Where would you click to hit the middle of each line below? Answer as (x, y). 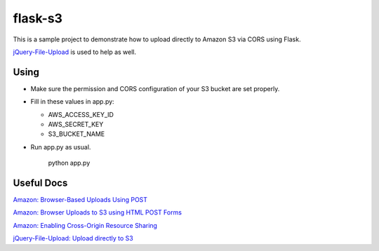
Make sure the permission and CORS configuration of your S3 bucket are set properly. (155, 88)
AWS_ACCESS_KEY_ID (81, 114)
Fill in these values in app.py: (73, 102)
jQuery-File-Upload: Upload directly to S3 (73, 238)
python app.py (69, 163)
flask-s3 (38, 18)
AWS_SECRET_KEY (76, 124)
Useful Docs (40, 183)
